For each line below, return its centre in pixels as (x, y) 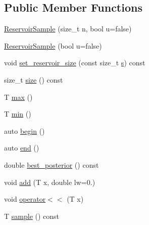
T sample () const (32, 216)
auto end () (22, 148)
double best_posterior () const (52, 164)
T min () (18, 114)
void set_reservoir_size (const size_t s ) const (75, 63)
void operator (25, 199)
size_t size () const (34, 79)
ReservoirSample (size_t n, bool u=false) (68, 29)
